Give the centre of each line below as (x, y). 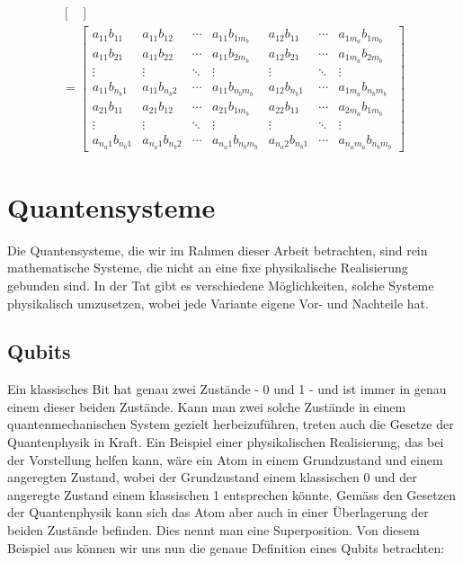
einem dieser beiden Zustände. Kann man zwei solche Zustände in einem (207, 406)
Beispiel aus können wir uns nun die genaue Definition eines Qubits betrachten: (226, 547)
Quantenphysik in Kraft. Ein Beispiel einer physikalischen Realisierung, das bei (226, 442)
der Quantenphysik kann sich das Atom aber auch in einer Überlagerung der (218, 512)
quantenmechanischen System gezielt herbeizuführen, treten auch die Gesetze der (231, 424)
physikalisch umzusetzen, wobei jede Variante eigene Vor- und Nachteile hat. (218, 303)
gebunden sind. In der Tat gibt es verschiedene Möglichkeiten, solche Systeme (221, 285)
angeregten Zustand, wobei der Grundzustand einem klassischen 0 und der (212, 477)
